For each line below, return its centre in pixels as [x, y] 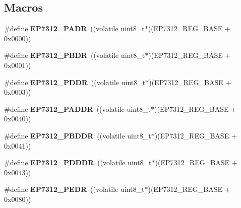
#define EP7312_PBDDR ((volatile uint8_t [78, 135]
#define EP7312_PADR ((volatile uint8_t [74, 28]
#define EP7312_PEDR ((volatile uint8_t [74, 189]
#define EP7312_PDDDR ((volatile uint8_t [78, 162]
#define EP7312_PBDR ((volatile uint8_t [75, 55]
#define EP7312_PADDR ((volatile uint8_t [78, 109]
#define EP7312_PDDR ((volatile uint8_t [75, 82]
